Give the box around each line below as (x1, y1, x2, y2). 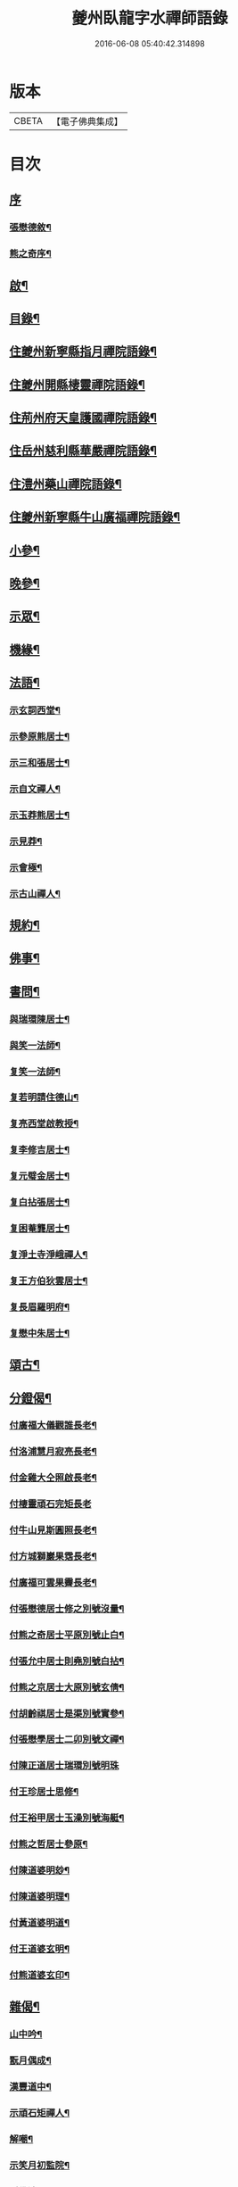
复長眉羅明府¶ (9, 1300, 70, 1313)
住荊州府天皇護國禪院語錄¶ (9, 410, 158, 426)
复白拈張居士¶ (9, 1197, 70, 1209)
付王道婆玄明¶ (9, 1943, 70, 1955)
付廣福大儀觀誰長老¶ (9, 1420, 98, 1432)
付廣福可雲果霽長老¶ (9, 1576, 98, 1588)
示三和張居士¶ (9, 756, 70, 768)
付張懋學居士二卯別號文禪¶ (9, 1733, 125, 1745)
